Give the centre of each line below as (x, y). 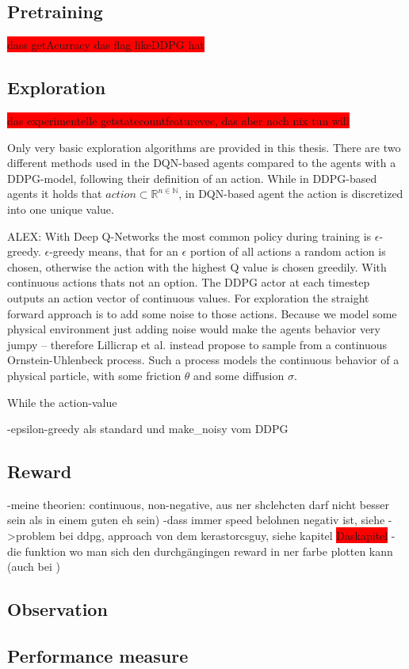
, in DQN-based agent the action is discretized (291, 194)
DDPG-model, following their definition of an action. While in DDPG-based (192, 178)
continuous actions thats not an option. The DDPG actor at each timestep (189, 282)
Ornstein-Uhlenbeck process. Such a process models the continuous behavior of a (203, 360)
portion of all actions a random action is (288, 251)
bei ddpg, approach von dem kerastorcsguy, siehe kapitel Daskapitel (224, 536)
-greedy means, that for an (114, 251)
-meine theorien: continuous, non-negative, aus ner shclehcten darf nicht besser (198, 504)
